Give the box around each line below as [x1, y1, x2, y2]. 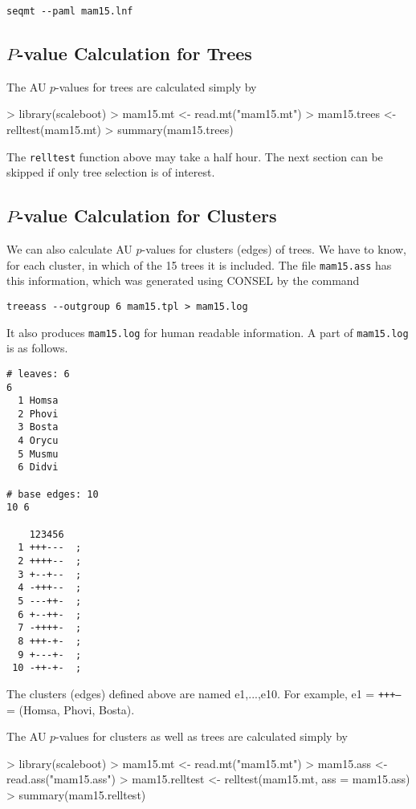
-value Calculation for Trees [17, 41, 252, 66]
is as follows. [6, 339, 68, 356]
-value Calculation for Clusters [17, 203, 277, 228]
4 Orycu [18, 435, 59, 447]
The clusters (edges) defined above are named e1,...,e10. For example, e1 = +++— [6, 685, 402, 701]
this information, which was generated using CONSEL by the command [6, 272, 360, 289]
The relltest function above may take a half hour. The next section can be [6, 148, 383, 165]
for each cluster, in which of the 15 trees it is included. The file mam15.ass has [6, 256, 392, 273]
